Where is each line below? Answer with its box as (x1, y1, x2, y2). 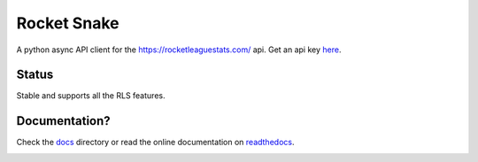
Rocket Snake (16, 13, 119, 33)
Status (16, 67, 54, 82)
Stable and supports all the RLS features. (16, 90, 166, 101)
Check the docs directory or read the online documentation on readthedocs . (16, 137, 295, 148)
